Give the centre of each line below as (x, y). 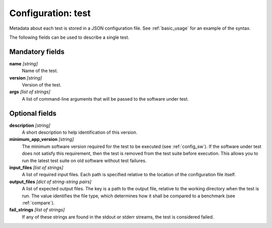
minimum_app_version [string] (42, 139)
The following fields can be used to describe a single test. (69, 37)
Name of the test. (40, 71)
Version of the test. (42, 85)
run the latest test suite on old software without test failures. (84, 161)
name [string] (23, 63)
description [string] (30, 125)
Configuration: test (50, 13)
